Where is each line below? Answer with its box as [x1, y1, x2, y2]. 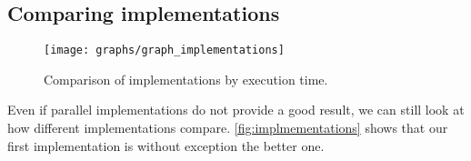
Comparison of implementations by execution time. [44, 69, 328, 88]
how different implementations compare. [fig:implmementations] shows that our [7, 118, 448, 137]
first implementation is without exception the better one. [7, 136, 325, 155]
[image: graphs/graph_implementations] [44, 44, 285, 57]
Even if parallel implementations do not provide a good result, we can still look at [7, 100, 465, 119]
